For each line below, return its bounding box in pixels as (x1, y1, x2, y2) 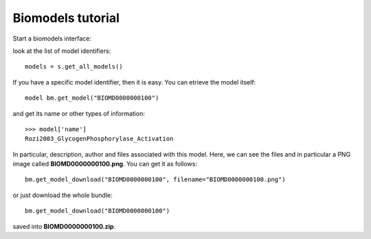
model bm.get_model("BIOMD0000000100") (25, 94, 159, 102)
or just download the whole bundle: (12, 191, 113, 199)
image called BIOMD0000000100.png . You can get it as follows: (12, 160, 197, 168)
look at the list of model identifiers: (12, 47, 111, 55)
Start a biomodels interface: (12, 34, 92, 43)
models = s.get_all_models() (25, 62, 123, 71)
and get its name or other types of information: (12, 109, 146, 117)
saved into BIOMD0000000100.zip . (12, 222, 116, 230)
